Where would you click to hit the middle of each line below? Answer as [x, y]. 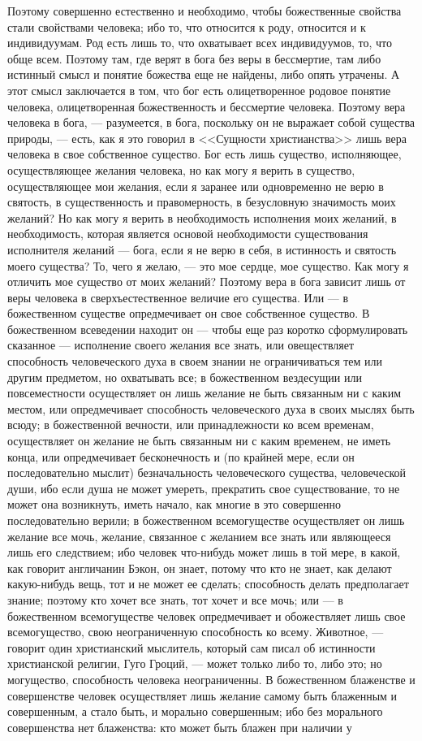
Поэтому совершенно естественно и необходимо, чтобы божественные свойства [205, 11]
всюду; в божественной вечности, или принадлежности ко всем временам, [191, 425]
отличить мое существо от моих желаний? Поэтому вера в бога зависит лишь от [207, 282]
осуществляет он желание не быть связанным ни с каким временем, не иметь [199, 441]
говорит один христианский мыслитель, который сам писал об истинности [192, 647]
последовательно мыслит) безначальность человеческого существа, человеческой [207, 472]
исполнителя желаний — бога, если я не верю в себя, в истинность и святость [202, 249]
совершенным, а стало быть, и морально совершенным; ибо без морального [195, 711]
